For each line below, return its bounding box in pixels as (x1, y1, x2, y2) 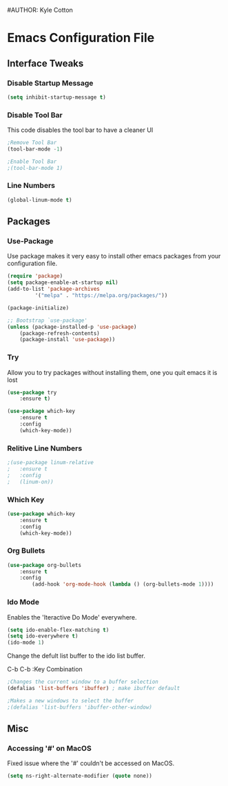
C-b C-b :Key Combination (7, 665, 83, 673)
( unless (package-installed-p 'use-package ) (7, 323, 137, 330)
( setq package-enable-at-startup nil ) (7, 279, 118, 286)
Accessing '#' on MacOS (7, 743, 92, 753)
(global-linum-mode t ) (7, 196, 72, 203)
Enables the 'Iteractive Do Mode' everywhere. (7, 613, 137, 621)
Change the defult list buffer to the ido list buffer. (7, 652, 146, 660)
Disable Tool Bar (7, 110, 63, 119)
